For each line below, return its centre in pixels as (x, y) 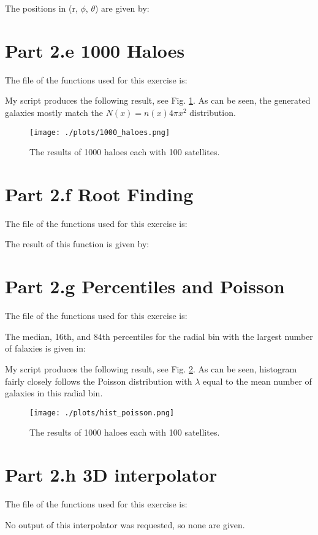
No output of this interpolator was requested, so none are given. (125, 524)
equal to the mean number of (257, 381)
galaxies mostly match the (54, 112)
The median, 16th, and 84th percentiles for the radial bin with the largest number (159, 336)
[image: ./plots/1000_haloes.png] (100, 132)
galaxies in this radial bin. (54, 393)
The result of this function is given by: (77, 244)
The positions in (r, (41, 8)
